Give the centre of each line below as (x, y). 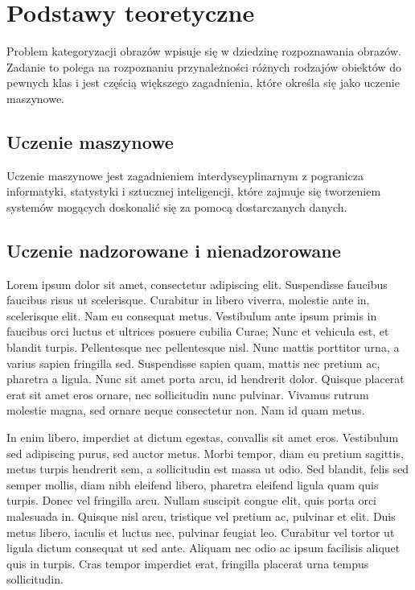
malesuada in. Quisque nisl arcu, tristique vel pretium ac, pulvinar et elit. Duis (201, 516)
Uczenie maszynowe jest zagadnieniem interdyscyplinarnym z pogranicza (185, 175)
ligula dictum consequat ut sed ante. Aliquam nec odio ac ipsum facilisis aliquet (203, 548)
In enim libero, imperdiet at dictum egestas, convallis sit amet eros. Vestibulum (203, 437)
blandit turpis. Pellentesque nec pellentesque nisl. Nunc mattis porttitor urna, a (203, 347)
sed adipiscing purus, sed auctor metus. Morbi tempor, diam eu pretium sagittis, (205, 453)
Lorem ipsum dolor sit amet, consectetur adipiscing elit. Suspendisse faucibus (197, 284)
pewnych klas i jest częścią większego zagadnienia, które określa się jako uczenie (203, 83)
